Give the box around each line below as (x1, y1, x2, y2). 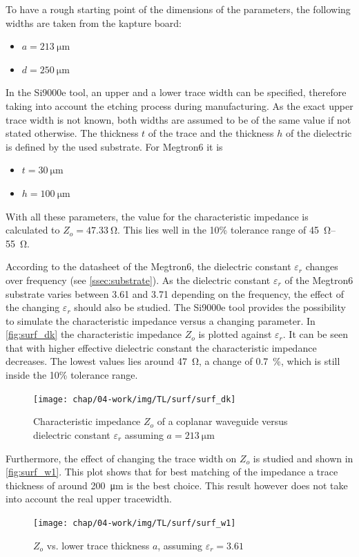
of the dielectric (286, 126, 352, 140)
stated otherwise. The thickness (6, 126, 139, 140)
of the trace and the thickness (148, 126, 274, 140)
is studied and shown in (253, 451, 353, 465)
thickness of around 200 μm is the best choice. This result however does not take (6, 478, 348, 492)
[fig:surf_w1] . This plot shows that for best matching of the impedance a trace (6, 464, 338, 479)
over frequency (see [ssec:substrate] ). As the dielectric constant (6, 272, 271, 287)
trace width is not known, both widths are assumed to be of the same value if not (6, 112, 351, 126)
